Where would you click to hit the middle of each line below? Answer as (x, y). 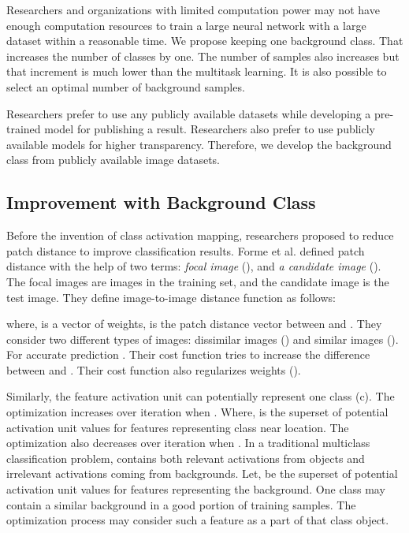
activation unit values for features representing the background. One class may (196, 489)
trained (24, 129)
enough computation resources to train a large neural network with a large (186, 25)
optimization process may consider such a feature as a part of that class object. (198, 520)
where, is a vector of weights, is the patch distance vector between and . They (194, 324)
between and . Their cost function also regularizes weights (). (154, 369)
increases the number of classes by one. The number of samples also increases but (203, 56)
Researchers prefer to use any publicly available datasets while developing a (189, 113)
